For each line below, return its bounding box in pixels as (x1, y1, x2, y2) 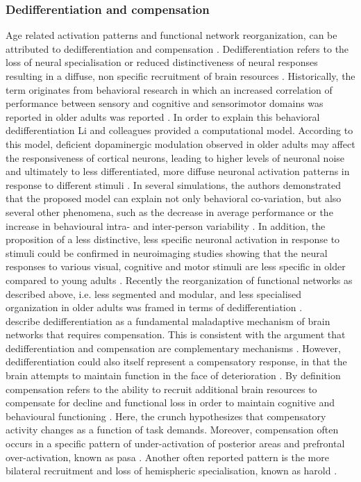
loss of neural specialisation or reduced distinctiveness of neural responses (6, 55, 318, 69)
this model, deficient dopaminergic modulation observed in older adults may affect (6, 136, 355, 151)
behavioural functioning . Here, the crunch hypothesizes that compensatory (6, 408, 326, 423)
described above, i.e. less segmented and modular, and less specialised (6, 286, 302, 301)
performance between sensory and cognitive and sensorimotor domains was (6, 96, 324, 110)
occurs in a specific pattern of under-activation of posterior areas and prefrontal (6, 436, 345, 451)
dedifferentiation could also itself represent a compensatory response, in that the (6, 354, 347, 369)
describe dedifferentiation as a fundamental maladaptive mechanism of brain (6, 313, 330, 328)
